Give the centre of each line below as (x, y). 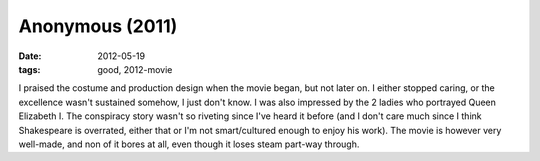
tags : (29, 69)
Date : (30, 56)
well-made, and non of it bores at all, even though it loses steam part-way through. (189, 144)
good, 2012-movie (135, 69)
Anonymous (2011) (98, 26)
